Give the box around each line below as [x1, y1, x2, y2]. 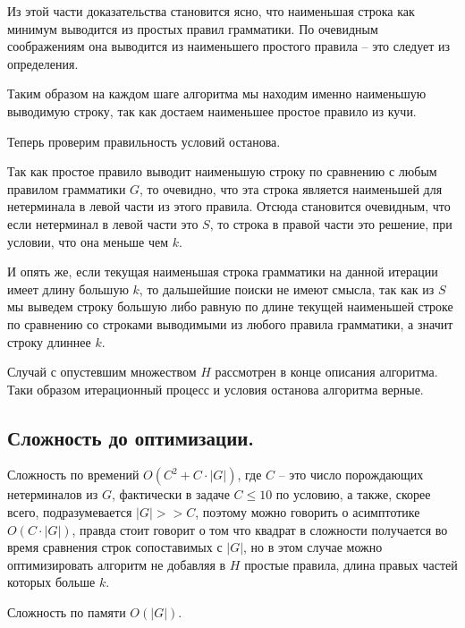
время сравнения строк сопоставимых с [7, 538, 223, 556]
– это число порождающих [278, 465, 424, 484]
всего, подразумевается [7, 503, 132, 522]
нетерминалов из [7, 485, 98, 504]
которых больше [7, 573, 96, 591]
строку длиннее [7, 332, 91, 351]
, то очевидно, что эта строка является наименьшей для [139, 179, 443, 198]
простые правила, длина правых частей [244, 555, 458, 573]
